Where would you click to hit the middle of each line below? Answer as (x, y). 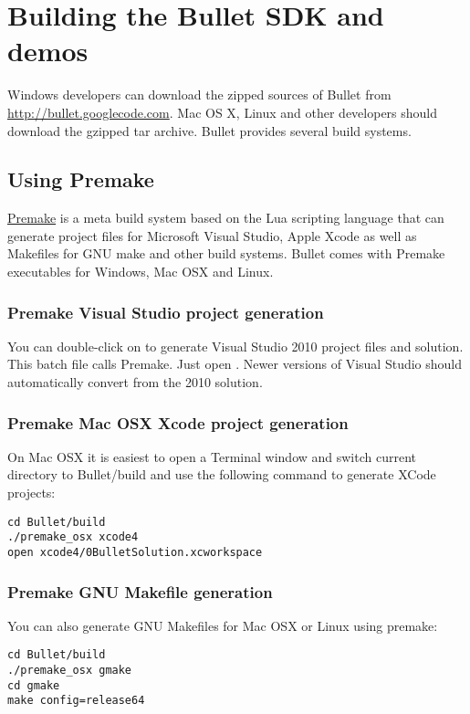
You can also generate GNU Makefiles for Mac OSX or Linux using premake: (223, 625)
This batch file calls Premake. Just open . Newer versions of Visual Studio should (235, 364)
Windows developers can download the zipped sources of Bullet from (199, 94)
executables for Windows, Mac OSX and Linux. (141, 272)
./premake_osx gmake (70, 671)
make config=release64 (76, 701)
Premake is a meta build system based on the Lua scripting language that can (226, 218)
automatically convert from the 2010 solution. (135, 382)
